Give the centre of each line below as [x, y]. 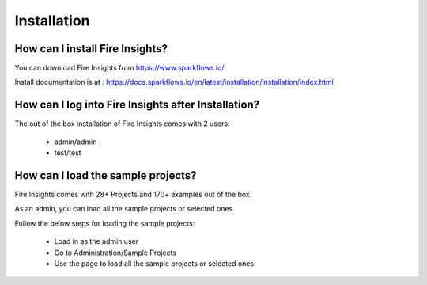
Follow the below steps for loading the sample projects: [105, 223]
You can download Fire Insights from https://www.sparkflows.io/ [119, 68]
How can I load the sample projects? [106, 175]
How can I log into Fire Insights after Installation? [137, 105]
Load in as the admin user [96, 241]
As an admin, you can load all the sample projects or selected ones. [125, 209]
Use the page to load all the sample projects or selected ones [154, 264]
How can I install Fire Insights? [91, 49]
